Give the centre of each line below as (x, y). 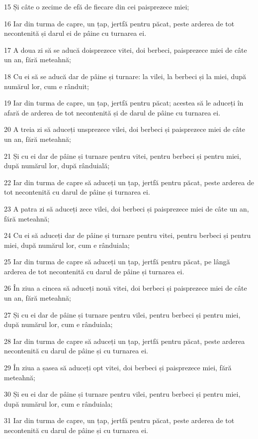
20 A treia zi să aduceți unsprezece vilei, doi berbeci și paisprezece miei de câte (125, 129)
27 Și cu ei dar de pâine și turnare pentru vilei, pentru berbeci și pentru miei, (122, 314)
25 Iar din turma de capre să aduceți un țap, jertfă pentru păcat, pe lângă (117, 262)
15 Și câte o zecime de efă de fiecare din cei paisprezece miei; (97, 6)
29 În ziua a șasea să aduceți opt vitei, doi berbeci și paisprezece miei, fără (118, 368)
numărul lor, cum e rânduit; (46, 86)
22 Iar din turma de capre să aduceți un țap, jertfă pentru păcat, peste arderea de (129, 182)
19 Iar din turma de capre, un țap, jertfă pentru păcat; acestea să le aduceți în (124, 103)
